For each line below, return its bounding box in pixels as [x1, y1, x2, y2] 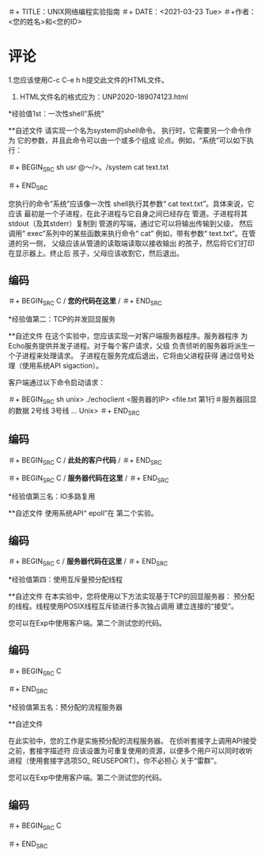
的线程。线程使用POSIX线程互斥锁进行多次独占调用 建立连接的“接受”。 [8, 601, 239, 611]
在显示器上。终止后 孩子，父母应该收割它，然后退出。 [8, 248, 184, 257]
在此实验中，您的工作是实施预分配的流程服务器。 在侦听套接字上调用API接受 [8, 736, 257, 746]
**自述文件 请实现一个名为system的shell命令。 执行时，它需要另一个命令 [8, 125, 245, 135]
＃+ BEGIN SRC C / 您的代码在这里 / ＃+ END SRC [8, 296, 162, 307]
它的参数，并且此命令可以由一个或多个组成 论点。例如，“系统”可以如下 [17, 135, 248, 145]
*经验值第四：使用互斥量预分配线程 [8, 574, 123, 584]
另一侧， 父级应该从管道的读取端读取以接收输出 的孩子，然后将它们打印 [21, 238, 255, 248]
